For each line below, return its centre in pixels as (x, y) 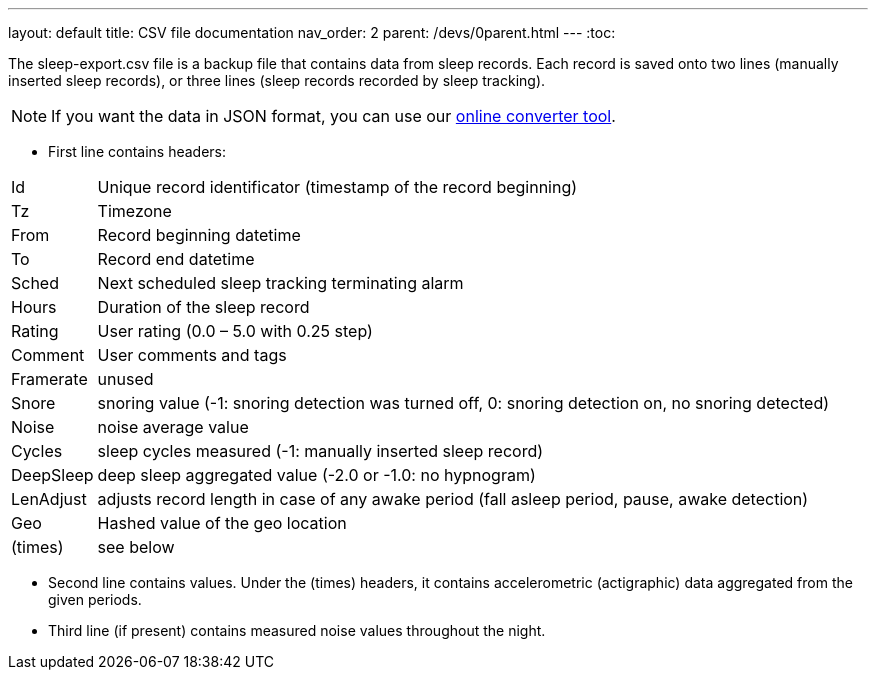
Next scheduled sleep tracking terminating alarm (280, 283)
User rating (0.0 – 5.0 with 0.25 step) (235, 331)
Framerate (49, 379)
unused (125, 379)
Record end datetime (176, 259)
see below (136, 547)
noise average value (173, 427)
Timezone (134, 211)
